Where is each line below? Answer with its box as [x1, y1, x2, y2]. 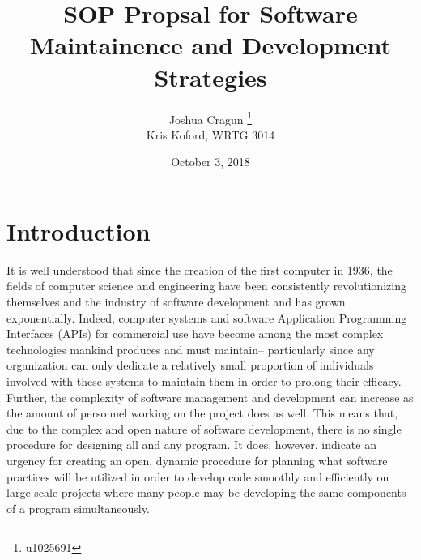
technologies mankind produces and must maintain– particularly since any [6, 340, 375, 357]
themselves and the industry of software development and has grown [6, 293, 346, 310]
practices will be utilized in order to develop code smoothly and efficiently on [6, 468, 389, 485]
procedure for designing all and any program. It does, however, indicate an [6, 436, 376, 453]
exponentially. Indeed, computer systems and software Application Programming [6, 309, 407, 326]
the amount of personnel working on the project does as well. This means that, [6, 404, 398, 421]
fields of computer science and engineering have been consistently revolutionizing [6, 277, 406, 294]
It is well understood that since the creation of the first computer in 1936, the [6, 261, 393, 278]
